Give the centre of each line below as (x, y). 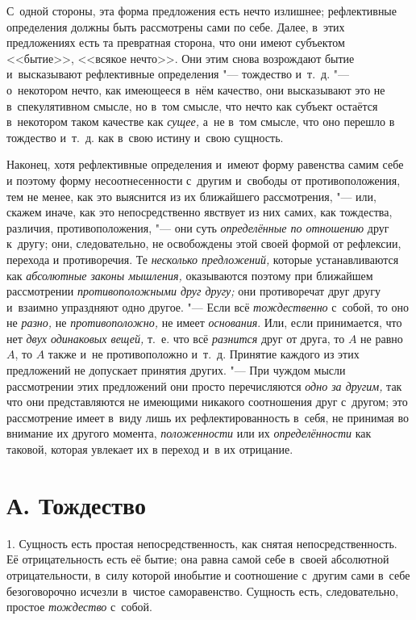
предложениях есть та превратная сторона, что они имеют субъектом (176, 42)
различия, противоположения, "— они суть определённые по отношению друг (198, 227)
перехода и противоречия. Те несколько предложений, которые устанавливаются (203, 259)
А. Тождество (76, 504)
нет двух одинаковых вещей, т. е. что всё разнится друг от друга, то (176, 338)
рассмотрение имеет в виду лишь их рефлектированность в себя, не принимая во (208, 417)
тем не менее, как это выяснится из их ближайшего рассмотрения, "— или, (191, 196)
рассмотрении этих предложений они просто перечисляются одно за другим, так (204, 385)
